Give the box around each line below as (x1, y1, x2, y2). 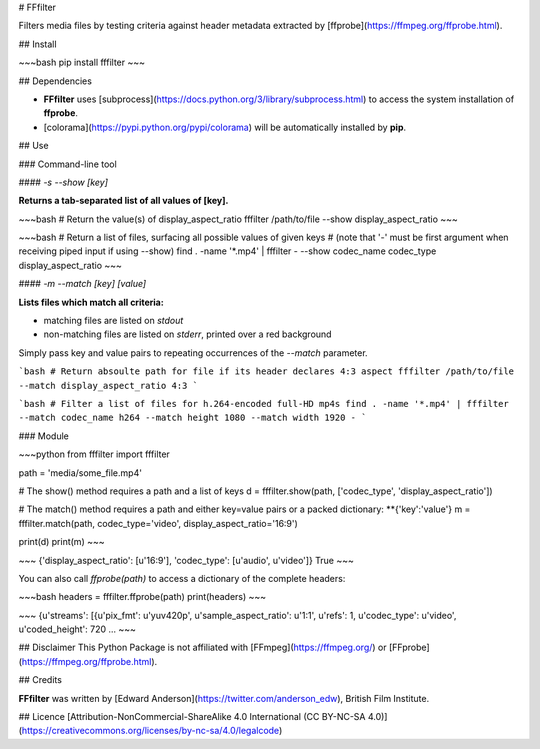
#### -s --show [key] (18, 176, 109, 188)
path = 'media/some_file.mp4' (18, 466, 142, 479)
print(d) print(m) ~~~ (18, 536, 105, 548)
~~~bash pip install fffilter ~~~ (18, 56, 145, 69)
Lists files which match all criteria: (18, 296, 164, 308)
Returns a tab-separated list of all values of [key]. (18, 195, 229, 207)
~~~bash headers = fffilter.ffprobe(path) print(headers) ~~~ (18, 591, 267, 603)
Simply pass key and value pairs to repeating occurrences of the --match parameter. (18, 346, 369, 359)
